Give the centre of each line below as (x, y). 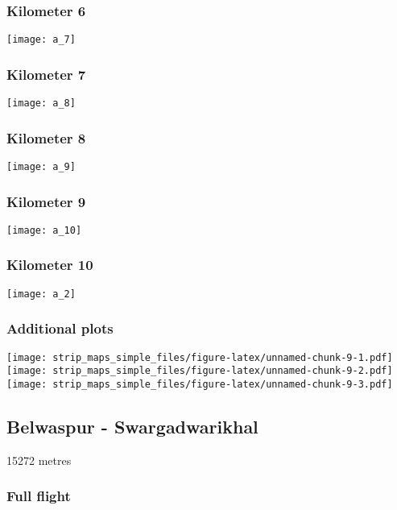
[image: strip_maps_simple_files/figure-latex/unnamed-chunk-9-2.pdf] (200, 371)
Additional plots (60, 328)
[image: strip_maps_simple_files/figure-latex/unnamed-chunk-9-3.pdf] (200, 384)
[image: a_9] (41, 166)
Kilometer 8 (46, 137)
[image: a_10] (44, 230)
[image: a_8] (41, 104)
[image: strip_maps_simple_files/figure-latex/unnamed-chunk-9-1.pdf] (200, 357)
